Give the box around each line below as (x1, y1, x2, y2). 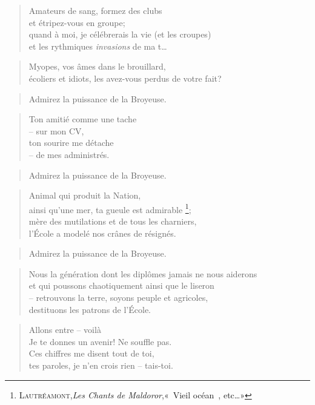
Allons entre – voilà (28, 323, 101, 336)
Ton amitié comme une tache (28, 113, 137, 125)
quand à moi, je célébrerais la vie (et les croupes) (28, 28, 211, 41)
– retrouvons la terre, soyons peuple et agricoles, (28, 291, 208, 303)
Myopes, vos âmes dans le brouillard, (28, 60, 166, 73)
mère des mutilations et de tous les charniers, (28, 214, 197, 227)
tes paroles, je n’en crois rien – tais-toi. (28, 358, 173, 371)
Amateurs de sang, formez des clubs (28, 4, 162, 16)
